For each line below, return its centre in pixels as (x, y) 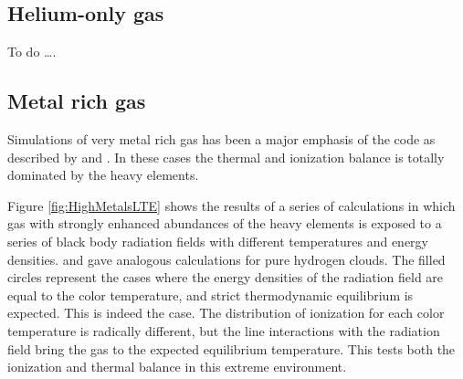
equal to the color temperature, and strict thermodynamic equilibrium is (210, 295)
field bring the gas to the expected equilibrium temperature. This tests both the (231, 348)
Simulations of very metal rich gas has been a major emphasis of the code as (221, 139)
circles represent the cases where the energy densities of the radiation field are (226, 277)
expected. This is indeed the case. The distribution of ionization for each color (226, 313)
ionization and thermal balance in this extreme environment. (177, 367)
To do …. (32, 52)
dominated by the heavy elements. (103, 175)
